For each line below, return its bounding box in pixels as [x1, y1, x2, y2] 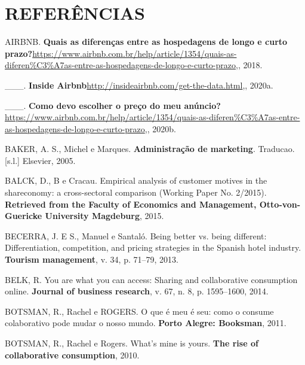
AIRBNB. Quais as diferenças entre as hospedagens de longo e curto [5, 35, 288, 48]
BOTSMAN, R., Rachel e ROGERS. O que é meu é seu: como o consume [5, 305, 274, 317]
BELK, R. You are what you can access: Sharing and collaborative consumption [5, 273, 298, 285]
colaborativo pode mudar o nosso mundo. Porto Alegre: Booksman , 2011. [5, 317, 286, 329]
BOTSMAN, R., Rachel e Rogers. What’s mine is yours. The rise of [5, 337, 258, 349]
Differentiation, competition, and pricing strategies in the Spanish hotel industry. [5, 241, 301, 254]
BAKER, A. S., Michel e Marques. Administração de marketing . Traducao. [5, 142, 295, 155]
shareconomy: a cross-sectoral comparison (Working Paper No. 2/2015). [5, 186, 267, 199]
